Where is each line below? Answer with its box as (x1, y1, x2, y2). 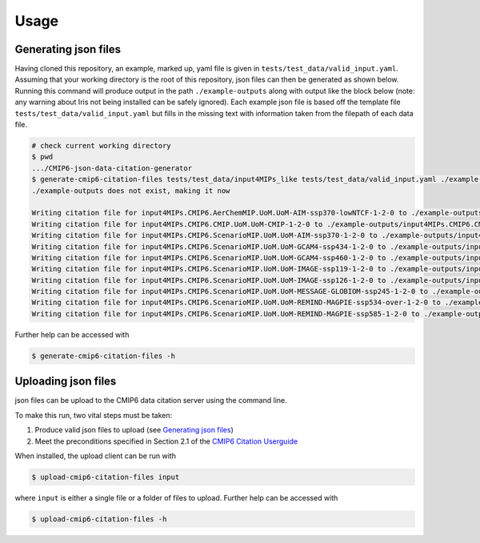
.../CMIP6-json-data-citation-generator (31, 163, 192, 172)
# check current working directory (31, 141, 171, 150)
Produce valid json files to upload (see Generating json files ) (34, 425, 234, 435)
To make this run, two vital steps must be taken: (14, 410, 173, 420)
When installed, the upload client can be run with (14, 451, 176, 461)
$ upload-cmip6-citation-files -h (31, 514, 167, 524)
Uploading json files (14, 375, 117, 388)
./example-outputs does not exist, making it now (31, 186, 230, 195)
